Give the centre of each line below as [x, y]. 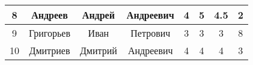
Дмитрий [98, 50]
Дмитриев [50, 50]
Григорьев [50, 33]
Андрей [98, 15]
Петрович [151, 33]
